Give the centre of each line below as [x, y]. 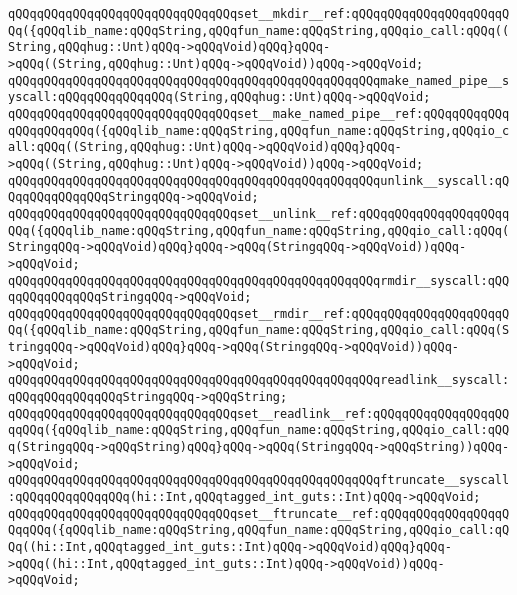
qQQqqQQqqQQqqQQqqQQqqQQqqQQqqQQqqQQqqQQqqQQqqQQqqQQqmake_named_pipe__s [259, 80]
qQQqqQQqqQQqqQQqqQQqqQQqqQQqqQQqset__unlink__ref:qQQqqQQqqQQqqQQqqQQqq [259, 213]
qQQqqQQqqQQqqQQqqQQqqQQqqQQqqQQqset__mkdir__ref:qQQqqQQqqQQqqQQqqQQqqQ [259, 14]
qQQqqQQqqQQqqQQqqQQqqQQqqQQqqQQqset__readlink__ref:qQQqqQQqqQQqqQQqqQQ [259, 413]
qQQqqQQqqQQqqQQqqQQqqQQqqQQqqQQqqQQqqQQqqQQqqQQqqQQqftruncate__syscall [259, 480]
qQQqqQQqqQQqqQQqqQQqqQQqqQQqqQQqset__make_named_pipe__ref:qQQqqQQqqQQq [259, 113]
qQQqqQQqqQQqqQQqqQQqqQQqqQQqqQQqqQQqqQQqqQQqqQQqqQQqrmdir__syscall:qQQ [259, 280]
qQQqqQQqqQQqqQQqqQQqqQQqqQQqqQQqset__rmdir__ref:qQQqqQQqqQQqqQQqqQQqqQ [259, 313]
